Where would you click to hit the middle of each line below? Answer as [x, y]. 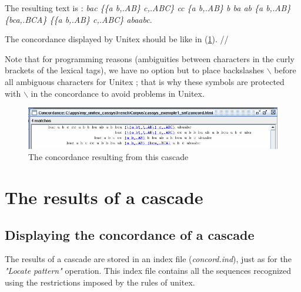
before [285, 70]
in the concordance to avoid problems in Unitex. [118, 93]
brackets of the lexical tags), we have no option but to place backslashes [134, 70]
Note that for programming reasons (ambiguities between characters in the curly [150, 58]
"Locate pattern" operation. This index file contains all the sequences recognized [148, 271]
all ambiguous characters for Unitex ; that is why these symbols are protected [145, 81]
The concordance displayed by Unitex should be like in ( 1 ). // [117, 39]
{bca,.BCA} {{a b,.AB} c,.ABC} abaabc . [78, 19]
